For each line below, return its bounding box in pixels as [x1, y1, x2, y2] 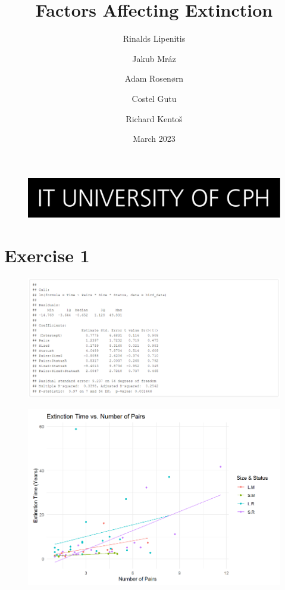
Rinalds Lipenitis [123, 32, 186, 45]
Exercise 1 [4, 243, 90, 267]
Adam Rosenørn [124, 72, 184, 85]
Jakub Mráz [132, 52, 176, 64]
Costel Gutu [131, 92, 177, 104]
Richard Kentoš [126, 112, 183, 125]
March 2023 [133, 132, 176, 145]
